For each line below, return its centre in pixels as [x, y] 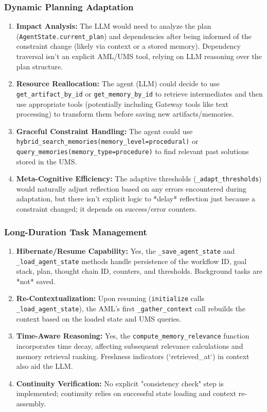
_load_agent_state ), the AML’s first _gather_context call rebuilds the [131, 308]
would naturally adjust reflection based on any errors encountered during [131, 188]
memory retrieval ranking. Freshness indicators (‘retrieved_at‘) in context [133, 356]
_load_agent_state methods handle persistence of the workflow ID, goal [131, 261]
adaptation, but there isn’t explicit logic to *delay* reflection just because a [136, 199]
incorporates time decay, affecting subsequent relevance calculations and [130, 345]
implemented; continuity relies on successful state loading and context [126, 393]
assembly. [31, 403]
